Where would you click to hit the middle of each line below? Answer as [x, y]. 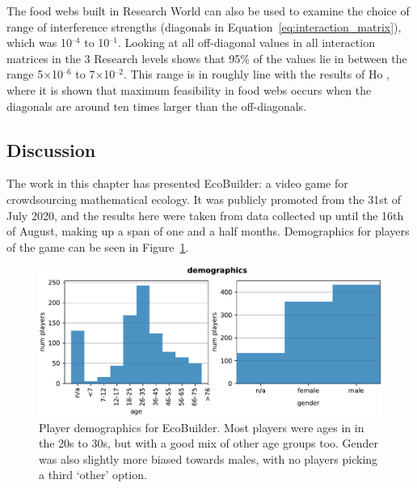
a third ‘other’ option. [93, 475]
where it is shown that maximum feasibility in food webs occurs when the [189, 89]
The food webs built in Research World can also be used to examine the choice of [208, 11]
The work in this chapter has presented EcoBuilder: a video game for [177, 183]
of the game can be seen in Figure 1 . [98, 246]
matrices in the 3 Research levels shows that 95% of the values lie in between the [207, 58]
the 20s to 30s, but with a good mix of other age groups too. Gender [209, 443]
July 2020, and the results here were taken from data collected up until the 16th [205, 215]
